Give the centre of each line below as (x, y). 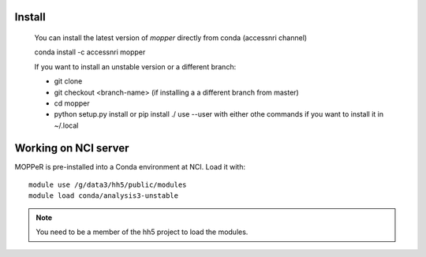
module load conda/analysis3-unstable (104, 196)
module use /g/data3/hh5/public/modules (108, 185)
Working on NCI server (72, 148)
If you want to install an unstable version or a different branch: (135, 66)
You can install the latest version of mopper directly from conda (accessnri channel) (171, 38)
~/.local (66, 125)
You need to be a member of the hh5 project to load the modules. (142, 232)
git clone (68, 81)
